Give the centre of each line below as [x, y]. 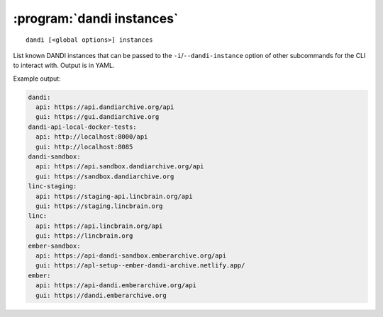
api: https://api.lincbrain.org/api [99, 226]
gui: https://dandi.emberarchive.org [101, 295]
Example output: [37, 79]
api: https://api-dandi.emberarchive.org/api [116, 286]
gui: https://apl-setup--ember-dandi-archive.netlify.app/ [140, 266]
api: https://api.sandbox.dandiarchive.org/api [120, 167]
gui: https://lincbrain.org [84, 236]
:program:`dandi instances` [96, 18]
